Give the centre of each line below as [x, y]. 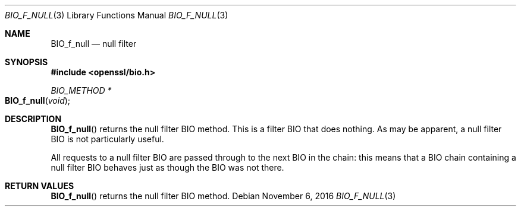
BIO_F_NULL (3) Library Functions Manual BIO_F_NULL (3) [117, 15]
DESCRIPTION [33, 119]
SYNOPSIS [26, 62]
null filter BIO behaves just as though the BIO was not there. [167, 167]
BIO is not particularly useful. [107, 139]
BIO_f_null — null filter [94, 44]
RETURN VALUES [40, 186]
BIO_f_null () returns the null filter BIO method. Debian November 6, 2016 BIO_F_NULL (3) [223, 196]
